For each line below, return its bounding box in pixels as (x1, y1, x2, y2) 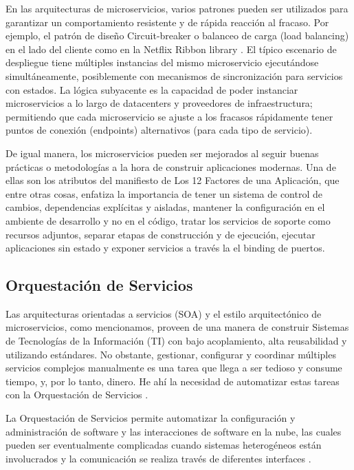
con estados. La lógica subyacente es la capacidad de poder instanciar (5, 82, 298, 96)
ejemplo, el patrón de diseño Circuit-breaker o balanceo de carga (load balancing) (5, 28, 349, 43)
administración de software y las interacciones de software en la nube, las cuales (5, 424, 342, 438)
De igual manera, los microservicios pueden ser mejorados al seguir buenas (5, 145, 319, 160)
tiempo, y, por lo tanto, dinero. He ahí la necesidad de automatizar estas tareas (5, 374, 340, 388)
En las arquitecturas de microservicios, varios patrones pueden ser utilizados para (5, 1, 349, 15)
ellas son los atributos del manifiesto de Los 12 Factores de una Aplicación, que (5, 173, 340, 187)
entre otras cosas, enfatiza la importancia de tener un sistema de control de (5, 186, 322, 201)
